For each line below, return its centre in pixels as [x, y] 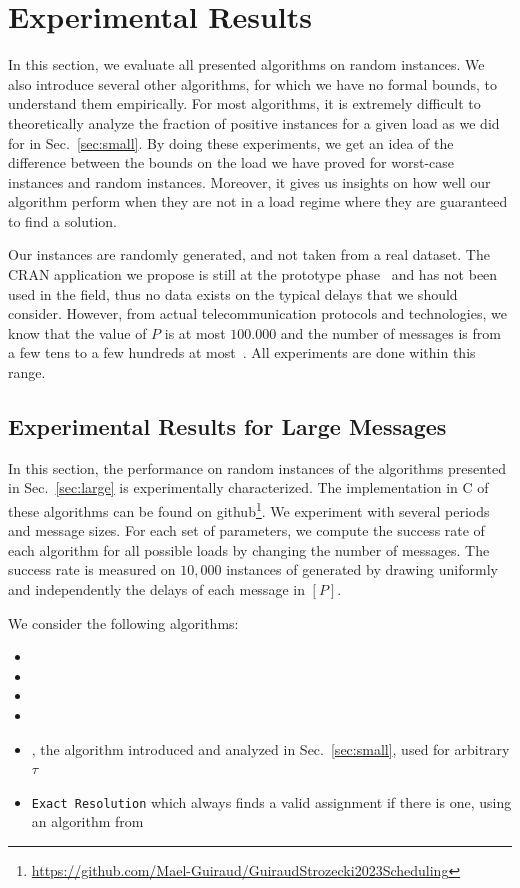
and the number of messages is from [390, 332]
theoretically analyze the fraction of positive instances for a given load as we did [254, 122]
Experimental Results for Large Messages [227, 426]
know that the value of [77, 332]
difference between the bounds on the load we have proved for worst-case [231, 162]
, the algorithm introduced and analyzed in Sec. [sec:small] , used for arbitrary [270, 748]
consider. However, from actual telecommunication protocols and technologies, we [257, 313]
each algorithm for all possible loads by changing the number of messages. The [249, 549]
